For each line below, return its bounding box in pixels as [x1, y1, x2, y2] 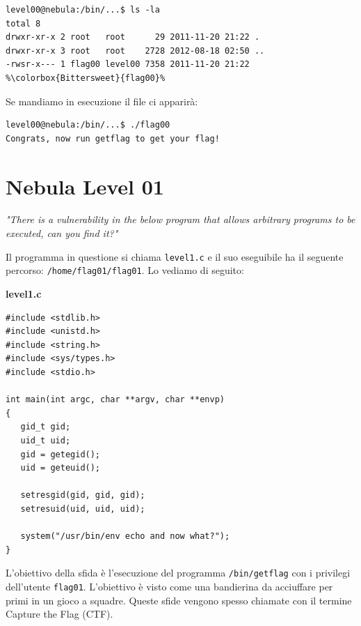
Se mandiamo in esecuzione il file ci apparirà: [6, 93, 198, 108]
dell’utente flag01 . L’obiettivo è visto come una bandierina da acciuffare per [6, 579, 333, 593]
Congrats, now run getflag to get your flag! [6, 133, 220, 144]
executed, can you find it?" [6, 226, 118, 241]
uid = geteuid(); [20, 463, 101, 473]
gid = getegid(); [20, 449, 101, 459]
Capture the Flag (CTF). [6, 606, 113, 621]
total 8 [6, 18, 41, 29]
